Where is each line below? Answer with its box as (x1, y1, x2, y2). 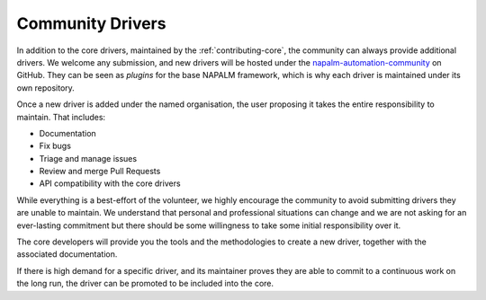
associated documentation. (16, 249, 118, 260)
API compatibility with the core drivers (39, 178, 181, 189)
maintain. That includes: (16, 111, 106, 122)
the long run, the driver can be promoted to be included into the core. (16, 278, 274, 289)
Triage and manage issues (39, 153, 138, 163)
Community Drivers (16, 13, 166, 33)
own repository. (16, 82, 76, 93)
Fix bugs (39, 140, 72, 152)
